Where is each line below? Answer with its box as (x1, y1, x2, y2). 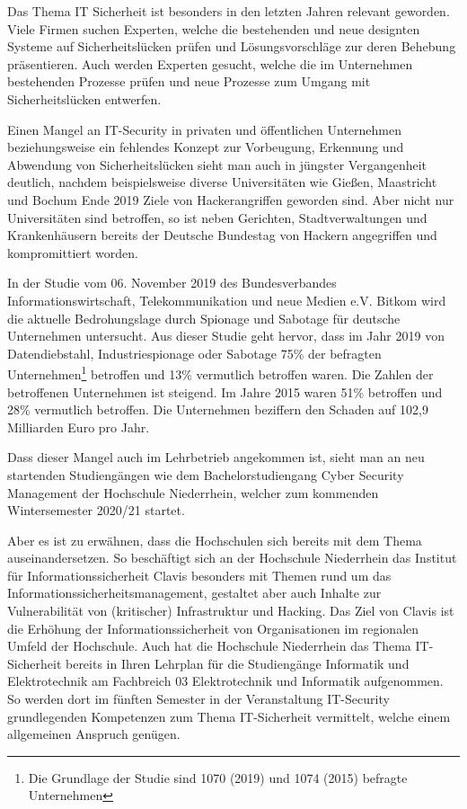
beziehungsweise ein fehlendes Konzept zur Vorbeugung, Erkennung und (7, 138, 404, 156)
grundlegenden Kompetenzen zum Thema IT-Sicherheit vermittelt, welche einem (7, 707, 451, 725)
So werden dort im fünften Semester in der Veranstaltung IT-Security (7, 689, 390, 708)
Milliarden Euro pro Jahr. (7, 417, 150, 436)
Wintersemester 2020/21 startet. (7, 501, 185, 520)
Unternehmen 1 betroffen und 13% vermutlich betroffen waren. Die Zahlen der (7, 362, 434, 383)
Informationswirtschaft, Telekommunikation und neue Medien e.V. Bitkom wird (7, 290, 446, 309)
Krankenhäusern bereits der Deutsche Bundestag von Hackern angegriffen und (7, 226, 437, 244)
